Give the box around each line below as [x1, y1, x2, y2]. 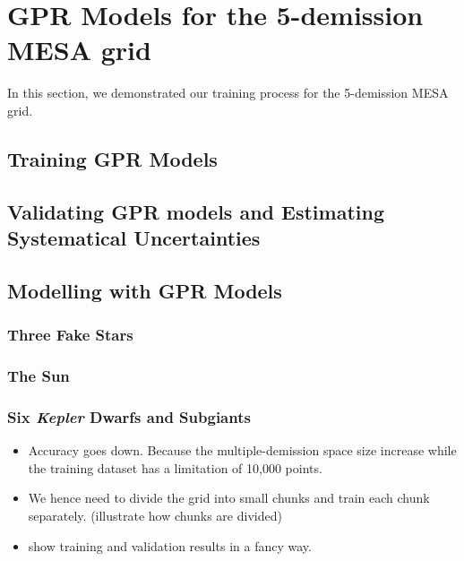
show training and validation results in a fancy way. [28, 536, 312, 555]
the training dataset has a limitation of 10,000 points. [28, 458, 322, 477]
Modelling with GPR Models [7, 276, 282, 304]
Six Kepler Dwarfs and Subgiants [7, 405, 251, 427]
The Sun [7, 365, 70, 386]
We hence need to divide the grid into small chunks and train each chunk [28, 488, 430, 507]
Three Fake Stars [7, 324, 133, 346]
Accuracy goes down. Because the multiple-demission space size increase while [28, 441, 457, 460]
